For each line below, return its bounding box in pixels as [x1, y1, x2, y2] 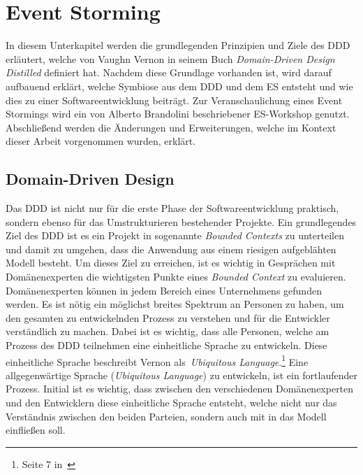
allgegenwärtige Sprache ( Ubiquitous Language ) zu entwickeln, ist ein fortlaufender [6, 367, 357, 382]
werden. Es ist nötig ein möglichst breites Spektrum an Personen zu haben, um [6, 297, 344, 311]
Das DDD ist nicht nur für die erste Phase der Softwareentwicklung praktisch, [6, 201, 339, 215]
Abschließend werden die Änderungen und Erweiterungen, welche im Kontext [6, 120, 336, 134]
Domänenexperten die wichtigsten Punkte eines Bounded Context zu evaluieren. [6, 269, 346, 284]
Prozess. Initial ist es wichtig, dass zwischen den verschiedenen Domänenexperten [6, 381, 354, 396]
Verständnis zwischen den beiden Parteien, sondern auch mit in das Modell [6, 409, 327, 423]
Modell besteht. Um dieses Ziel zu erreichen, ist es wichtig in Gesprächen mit [6, 255, 336, 270]
